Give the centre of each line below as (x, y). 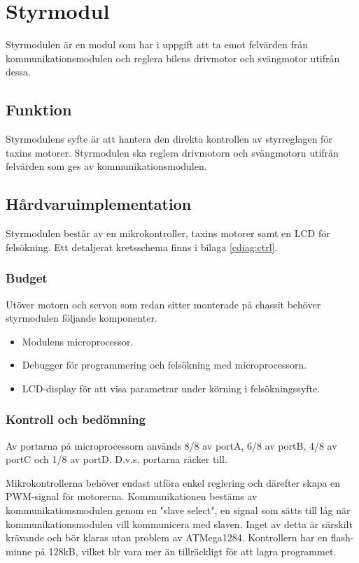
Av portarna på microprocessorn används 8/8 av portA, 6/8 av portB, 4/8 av (171, 445)
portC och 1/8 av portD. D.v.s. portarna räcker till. (117, 459)
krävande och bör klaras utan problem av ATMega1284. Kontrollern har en (167, 537)
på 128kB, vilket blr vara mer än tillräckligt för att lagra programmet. (185, 551)
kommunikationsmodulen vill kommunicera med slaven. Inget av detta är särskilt (179, 523)
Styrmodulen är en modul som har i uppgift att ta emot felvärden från (157, 44)
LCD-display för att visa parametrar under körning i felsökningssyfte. (171, 388)
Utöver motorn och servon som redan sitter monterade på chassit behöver (163, 304)
